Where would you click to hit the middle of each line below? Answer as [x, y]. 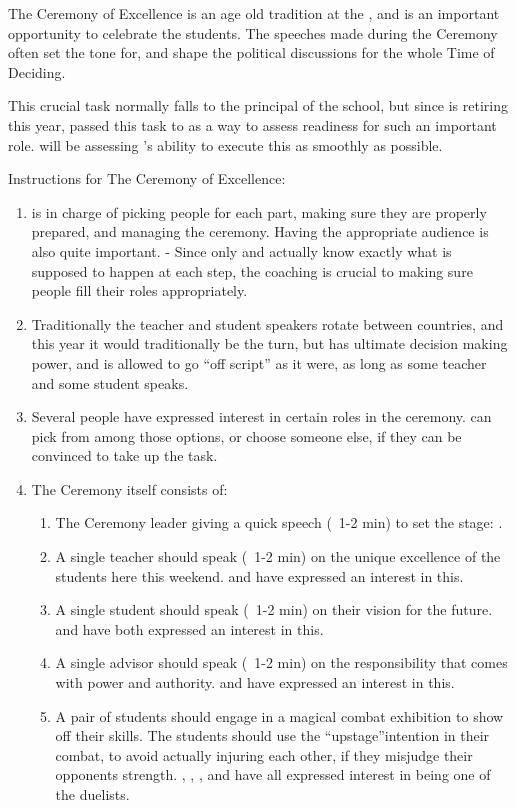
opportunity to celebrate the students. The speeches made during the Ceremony [253, 32]
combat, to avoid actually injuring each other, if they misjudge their [264, 754]
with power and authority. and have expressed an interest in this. [255, 682]
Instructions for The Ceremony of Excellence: [147, 178]
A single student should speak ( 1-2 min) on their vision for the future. [274, 609]
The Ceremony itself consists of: [129, 488]
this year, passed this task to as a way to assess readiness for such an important [252, 124]
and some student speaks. [110, 382]
